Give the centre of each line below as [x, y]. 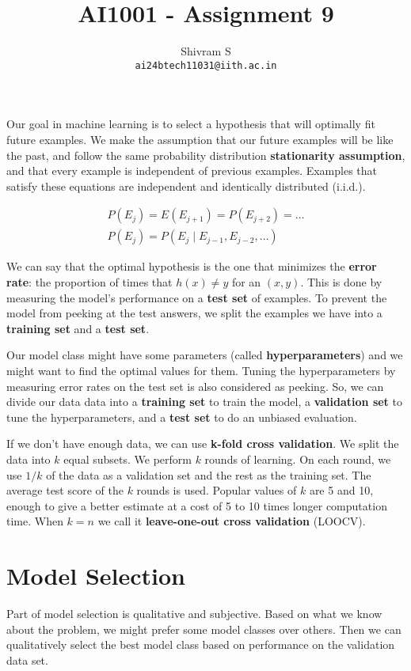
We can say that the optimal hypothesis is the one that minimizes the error [192, 266]
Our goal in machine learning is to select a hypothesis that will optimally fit [191, 124]
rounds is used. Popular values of [217, 490]
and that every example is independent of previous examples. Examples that [192, 171]
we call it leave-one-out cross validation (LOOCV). [232, 521]
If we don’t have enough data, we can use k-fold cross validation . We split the [203, 444]
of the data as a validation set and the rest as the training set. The [209, 474]
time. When [35, 521]
